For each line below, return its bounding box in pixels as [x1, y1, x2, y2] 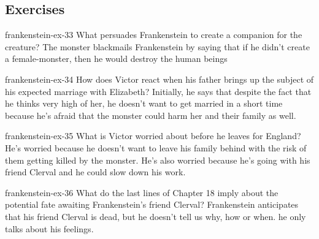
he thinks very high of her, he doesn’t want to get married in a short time [5, 97, 283, 110]
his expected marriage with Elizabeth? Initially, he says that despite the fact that [5, 85, 312, 97]
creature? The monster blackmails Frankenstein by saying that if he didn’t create [5, 40, 310, 53]
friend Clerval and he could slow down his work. [5, 165, 186, 178]
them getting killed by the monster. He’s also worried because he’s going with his [5, 153, 310, 166]
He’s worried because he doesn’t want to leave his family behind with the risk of [5, 141, 307, 154]
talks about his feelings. [5, 222, 94, 235]
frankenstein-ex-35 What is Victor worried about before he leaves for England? [5, 129, 301, 142]
